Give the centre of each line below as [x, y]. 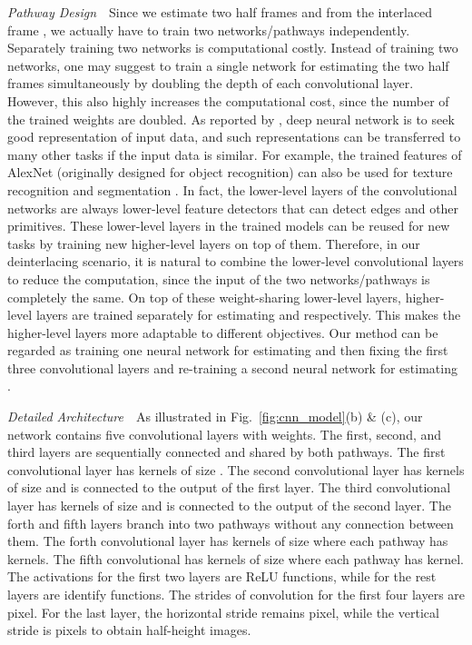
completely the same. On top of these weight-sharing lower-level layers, [204, 297]
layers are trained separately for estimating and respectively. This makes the [248, 315]
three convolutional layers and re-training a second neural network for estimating [232, 367]
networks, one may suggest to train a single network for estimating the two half [228, 65]
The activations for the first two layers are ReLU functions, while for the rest [222, 576]
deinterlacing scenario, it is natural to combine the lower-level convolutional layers [236, 261]
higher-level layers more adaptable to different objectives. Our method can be [223, 332]
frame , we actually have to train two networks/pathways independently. [209, 30]
